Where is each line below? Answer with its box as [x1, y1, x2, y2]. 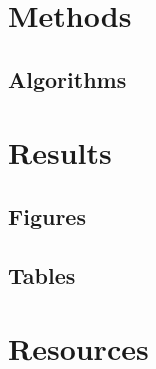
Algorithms [8, 63, 127, 94]
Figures [8, 200, 86, 231]
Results [8, 132, 112, 173]
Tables [8, 259, 76, 290]
